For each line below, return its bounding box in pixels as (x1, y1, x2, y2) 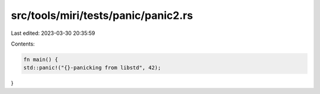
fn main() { (23, 56, 59, 63)
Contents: (11, 40, 35, 47)
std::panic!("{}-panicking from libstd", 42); (23, 64, 161, 71)
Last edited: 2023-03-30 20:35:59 (11, 30, 95, 37)
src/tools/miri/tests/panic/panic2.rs (11, 9, 193, 22)
